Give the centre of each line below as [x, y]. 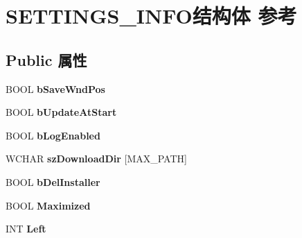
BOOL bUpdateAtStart [61, 112]
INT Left [26, 229]
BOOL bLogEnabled [53, 135]
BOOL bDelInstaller [53, 181]
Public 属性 [46, 59]
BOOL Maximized [48, 205]
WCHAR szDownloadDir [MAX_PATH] [96, 159]
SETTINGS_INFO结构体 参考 [151, 16]
